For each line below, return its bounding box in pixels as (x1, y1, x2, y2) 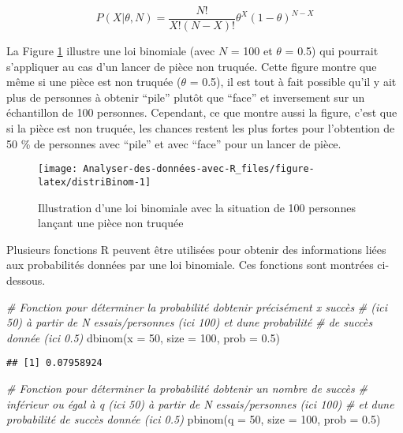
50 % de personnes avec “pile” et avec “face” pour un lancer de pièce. (6, 135, 341, 151)
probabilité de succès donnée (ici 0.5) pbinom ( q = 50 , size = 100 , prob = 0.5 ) (6, 411, 381, 427)
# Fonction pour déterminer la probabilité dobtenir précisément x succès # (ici (6, 298, 388, 315)
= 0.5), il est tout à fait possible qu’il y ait (189, 73, 397, 90)
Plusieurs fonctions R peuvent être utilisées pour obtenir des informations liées (6, 241, 386, 257)
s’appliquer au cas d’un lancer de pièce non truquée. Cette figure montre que (6, 58, 377, 74)
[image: (38, 163, 78, 175)
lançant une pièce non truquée (38, 215, 184, 231)
